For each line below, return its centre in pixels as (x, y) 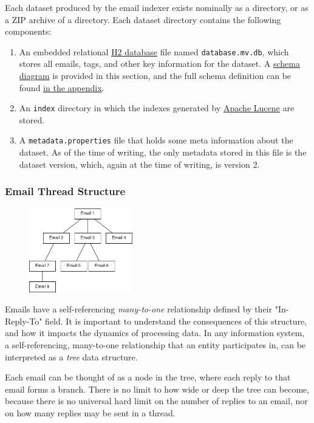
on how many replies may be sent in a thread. (90, 412)
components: (28, 31)
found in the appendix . (62, 87)
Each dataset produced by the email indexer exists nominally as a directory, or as (157, 7)
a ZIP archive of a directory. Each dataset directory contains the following (143, 19)
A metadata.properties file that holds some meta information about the (156, 140)
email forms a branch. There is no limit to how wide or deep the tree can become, (157, 389)
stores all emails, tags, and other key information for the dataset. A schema (160, 64)
